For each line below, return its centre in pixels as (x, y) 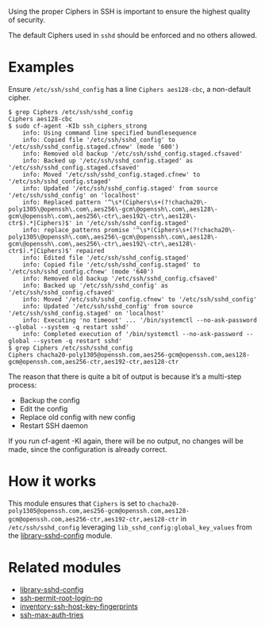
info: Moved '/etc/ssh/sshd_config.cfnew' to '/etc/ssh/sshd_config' (140, 299)
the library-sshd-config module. (60, 535)
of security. (27, 20)
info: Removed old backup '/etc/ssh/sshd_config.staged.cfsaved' (133, 154)
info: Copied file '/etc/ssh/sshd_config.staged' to (111, 265)
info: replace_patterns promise (76, 230)
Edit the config (44, 408)
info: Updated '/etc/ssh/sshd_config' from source (108, 306)
